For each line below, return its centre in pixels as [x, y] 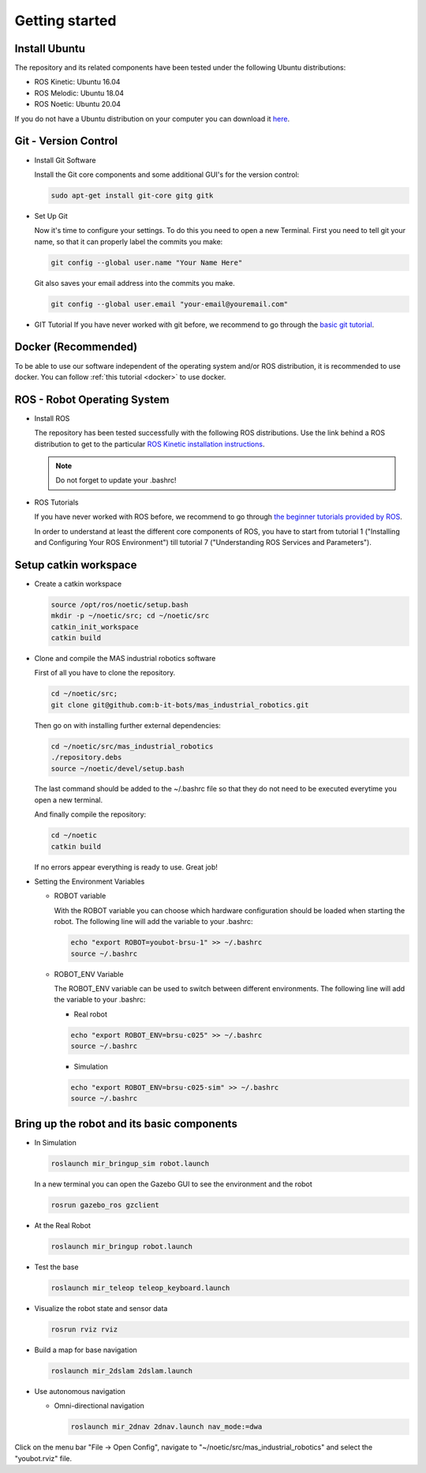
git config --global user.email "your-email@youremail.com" [170, 304]
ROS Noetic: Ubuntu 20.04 [78, 104]
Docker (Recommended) [76, 347]
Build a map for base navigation [86, 1350]
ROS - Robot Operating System [92, 399]
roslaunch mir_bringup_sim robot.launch [130, 1163]
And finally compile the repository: [90, 814]
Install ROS [52, 418]
